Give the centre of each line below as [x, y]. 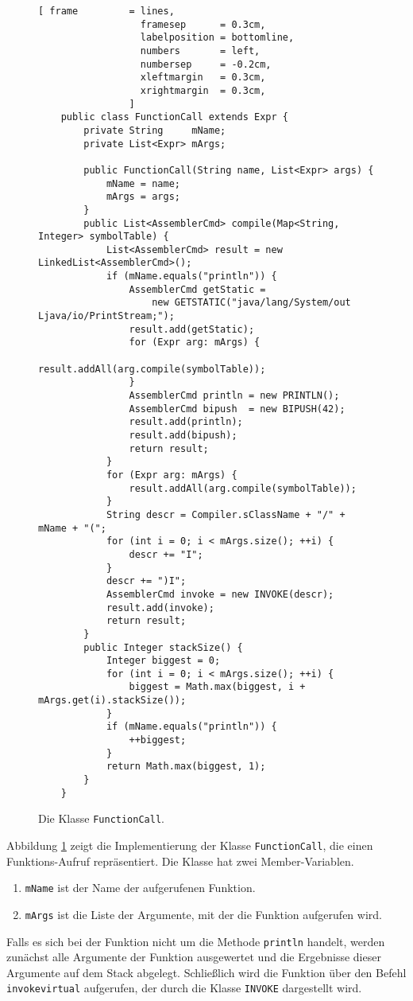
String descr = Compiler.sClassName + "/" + [226, 514]
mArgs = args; [143, 197]
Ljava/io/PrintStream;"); [106, 316]
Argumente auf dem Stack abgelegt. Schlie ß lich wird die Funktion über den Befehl [206, 972]
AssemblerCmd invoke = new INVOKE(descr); [220, 594]
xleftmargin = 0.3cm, [203, 78]
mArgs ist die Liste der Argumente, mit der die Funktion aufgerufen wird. [203, 914]
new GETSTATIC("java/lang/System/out [251, 303]
